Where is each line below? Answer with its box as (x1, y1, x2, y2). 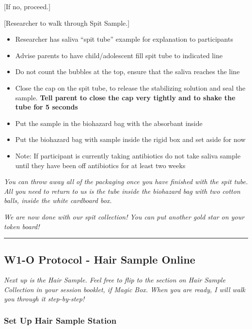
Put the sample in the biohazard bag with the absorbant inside (15, 118, 203, 128)
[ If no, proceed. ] (4, 1, 51, 11)
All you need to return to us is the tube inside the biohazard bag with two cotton (4, 186, 240, 196)
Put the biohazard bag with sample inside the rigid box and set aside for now (15, 134, 246, 144)
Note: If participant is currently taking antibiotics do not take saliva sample (15, 150, 241, 160)
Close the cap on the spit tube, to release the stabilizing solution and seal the (15, 82, 246, 93)
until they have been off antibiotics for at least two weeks (15, 160, 186, 170)
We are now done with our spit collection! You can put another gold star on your (4, 211, 245, 221)
